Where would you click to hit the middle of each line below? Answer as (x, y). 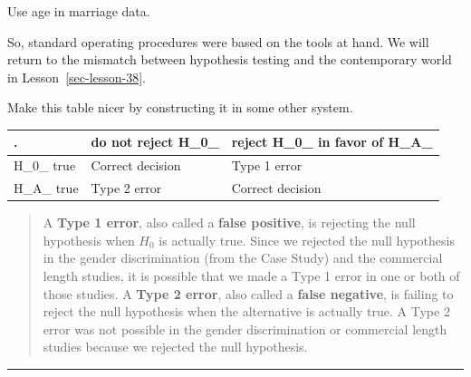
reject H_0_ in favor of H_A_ (332, 142)
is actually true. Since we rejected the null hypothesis (307, 240)
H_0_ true (45, 165)
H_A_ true (46, 188)
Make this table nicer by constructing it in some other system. (180, 107)
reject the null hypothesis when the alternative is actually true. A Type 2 (246, 311)
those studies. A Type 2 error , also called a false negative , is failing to (248, 293)
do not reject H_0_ (155, 142)
